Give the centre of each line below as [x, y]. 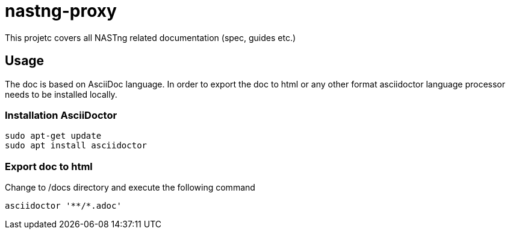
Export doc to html [49, 166]
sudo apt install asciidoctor [76, 146]
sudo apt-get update [53, 136]
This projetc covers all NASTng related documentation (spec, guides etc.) [151, 37]
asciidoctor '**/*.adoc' [63, 206]
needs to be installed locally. [61, 94]
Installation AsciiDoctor [61, 115]
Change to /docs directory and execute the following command [130, 188]
